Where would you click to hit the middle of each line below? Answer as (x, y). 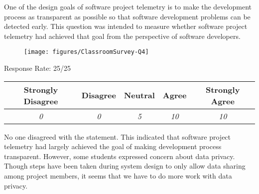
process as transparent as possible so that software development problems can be (127, 16)
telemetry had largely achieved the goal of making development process (113, 146)
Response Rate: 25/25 (37, 68)
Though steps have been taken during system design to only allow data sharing (125, 166)
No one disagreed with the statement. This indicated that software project (118, 136)
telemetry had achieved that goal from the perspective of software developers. (122, 36)
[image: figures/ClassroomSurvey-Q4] (86, 52)
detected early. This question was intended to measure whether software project (126, 26)
